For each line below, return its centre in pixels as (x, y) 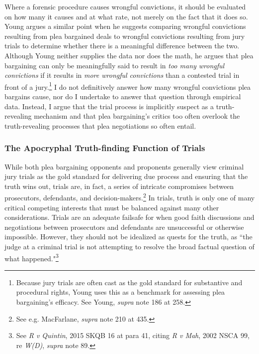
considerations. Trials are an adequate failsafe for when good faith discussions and (129, 217)
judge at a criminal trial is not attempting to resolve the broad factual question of (129, 246)
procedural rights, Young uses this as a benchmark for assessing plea (121, 292)
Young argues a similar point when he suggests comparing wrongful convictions (125, 26)
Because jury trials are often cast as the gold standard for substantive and (129, 282)
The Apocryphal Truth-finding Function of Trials (105, 148)
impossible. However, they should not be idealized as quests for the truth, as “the (129, 237)
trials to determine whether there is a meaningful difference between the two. (122, 46)
